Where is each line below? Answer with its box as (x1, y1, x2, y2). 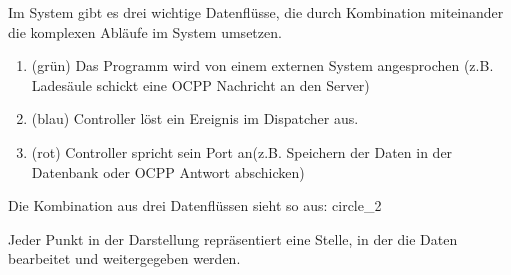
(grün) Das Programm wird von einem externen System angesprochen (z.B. (31, 55, 494, 76)
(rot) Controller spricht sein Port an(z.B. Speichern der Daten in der (31, 141, 453, 162)
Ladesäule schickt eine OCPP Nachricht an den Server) (31, 74, 370, 95)
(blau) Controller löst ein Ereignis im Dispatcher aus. (31, 108, 359, 129)
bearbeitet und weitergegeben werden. (8, 248, 241, 269)
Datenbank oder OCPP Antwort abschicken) (31, 161, 305, 182)
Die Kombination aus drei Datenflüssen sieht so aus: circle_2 (8, 195, 382, 216)
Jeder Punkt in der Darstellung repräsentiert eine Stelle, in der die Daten (8, 228, 458, 249)
